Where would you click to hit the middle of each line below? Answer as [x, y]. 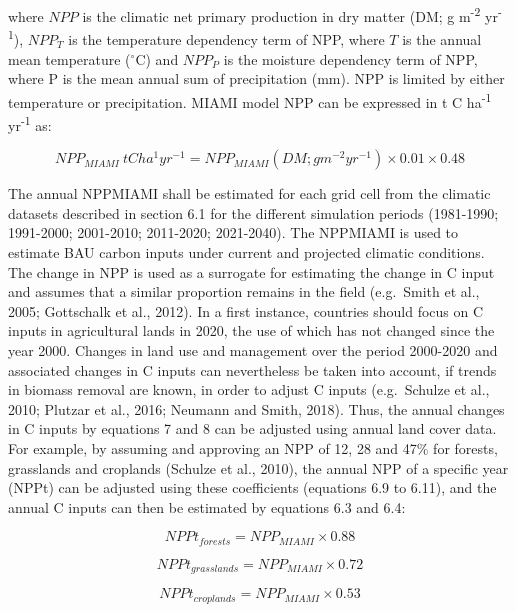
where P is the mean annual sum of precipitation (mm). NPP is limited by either [256, 78]
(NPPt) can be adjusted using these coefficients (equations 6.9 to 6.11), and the [252, 487]
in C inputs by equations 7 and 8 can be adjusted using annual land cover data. [252, 428]
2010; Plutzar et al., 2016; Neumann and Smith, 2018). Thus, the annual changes [256, 408]
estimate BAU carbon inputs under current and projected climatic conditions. [246, 251]
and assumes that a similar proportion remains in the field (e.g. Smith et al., [244, 291]
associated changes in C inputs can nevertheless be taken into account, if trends [252, 369]
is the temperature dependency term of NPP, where [226, 38]
